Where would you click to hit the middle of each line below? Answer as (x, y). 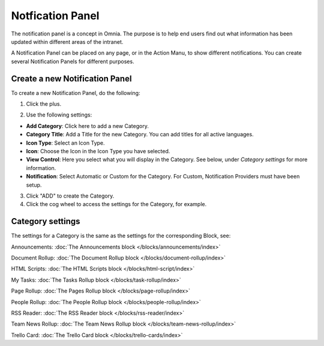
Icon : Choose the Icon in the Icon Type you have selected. (98, 151)
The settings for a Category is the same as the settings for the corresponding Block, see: (121, 236)
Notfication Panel (55, 16)
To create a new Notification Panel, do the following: (76, 93)
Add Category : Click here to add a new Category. (88, 126)
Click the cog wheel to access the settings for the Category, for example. (116, 204)
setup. (34, 185)
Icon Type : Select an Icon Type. (65, 143)
